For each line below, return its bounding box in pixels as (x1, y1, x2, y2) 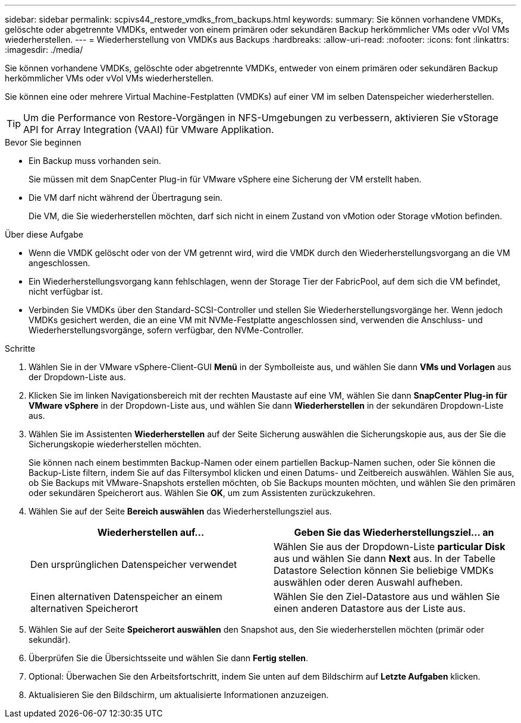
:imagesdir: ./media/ (5, 45, 83, 55)
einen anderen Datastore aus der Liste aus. (274, 602, 466, 614)
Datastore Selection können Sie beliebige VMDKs (274, 564, 494, 576)
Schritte (5, 343, 36, 353)
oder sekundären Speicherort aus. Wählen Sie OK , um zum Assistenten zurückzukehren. (29, 488, 375, 498)
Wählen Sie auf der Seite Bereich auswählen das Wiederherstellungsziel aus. (29, 506, 332, 516)
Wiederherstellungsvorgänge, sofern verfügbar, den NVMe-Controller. (29, 325, 304, 335)
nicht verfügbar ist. (29, 286, 103, 296)
